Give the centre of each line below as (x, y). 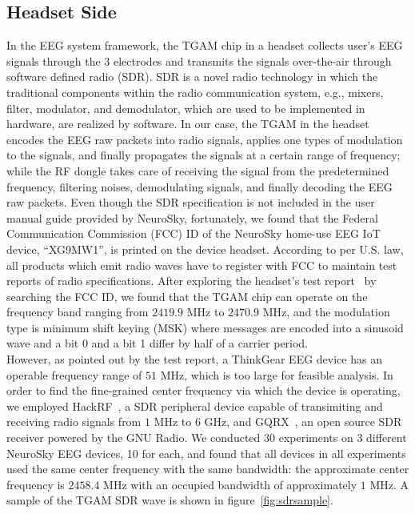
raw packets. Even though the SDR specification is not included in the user (191, 202)
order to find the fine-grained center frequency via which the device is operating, (204, 390)
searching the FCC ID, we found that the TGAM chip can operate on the (187, 296)
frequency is (36, 484)
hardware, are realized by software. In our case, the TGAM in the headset (188, 124)
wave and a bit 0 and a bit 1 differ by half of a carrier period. (158, 343)
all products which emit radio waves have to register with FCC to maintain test (202, 265)
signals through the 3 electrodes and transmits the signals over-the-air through (199, 60)
